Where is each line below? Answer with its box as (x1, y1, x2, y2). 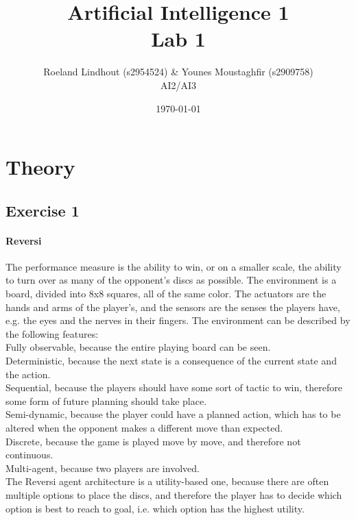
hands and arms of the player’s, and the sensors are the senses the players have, (5, 299, 340, 314)
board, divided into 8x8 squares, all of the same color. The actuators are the (5, 286, 327, 301)
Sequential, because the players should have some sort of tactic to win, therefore (5, 380, 342, 395)
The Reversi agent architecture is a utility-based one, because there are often (5, 474, 329, 488)
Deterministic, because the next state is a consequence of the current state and (5, 354, 337, 368)
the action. (5, 367, 51, 381)
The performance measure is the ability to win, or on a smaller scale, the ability (5, 259, 342, 273)
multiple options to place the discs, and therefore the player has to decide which (5, 487, 342, 502)
